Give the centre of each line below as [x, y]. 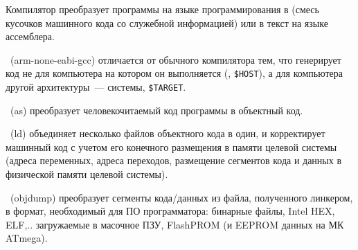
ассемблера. [30, 36]
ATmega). [27, 238]
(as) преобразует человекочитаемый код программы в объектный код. [156, 110]
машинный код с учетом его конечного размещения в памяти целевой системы [171, 146]
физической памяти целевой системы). [87, 174]
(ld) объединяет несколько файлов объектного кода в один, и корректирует [168, 133]
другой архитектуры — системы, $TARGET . [96, 87]
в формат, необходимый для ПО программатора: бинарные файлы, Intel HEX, [170, 211]
